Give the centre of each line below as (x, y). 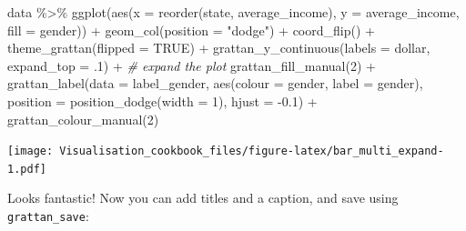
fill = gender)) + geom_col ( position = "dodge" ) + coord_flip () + (191, 30)
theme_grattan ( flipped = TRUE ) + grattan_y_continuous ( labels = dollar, (219, 48)
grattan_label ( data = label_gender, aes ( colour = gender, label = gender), (215, 83)
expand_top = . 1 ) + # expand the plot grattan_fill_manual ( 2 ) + (192, 65)
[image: (30, 151)
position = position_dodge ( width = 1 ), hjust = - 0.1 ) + (162, 100)
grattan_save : (48, 216)
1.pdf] (27, 169)
